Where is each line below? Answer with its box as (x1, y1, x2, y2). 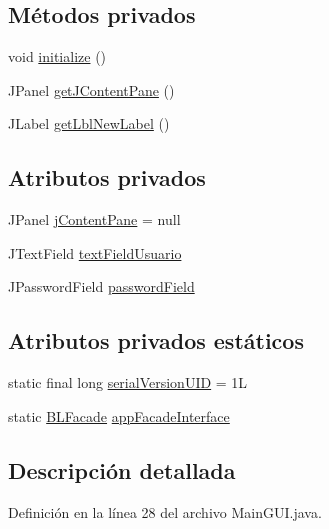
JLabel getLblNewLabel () (8, 113, 170, 134)
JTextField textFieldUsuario (8, 242, 182, 263)
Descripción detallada (8, 454, 236, 485)
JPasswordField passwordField (8, 276, 195, 297)
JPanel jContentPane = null (8, 209, 181, 230)
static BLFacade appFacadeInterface (8, 405, 230, 426)
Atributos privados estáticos (8, 325, 304, 356)
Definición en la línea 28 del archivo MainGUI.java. (8, 501, 322, 522)
